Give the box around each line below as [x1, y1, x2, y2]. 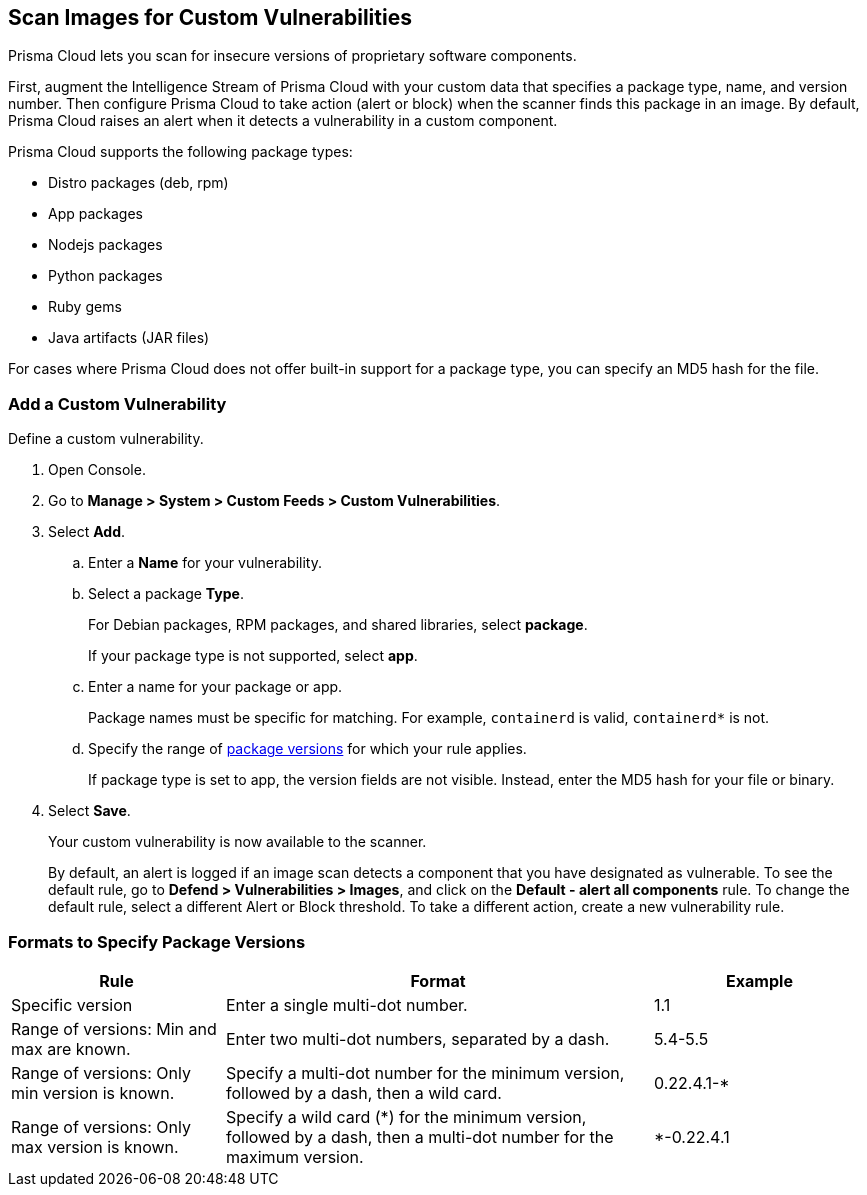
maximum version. [226, 1146, 364, 1167]
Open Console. [48, 461, 146, 479]
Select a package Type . [88, 585, 244, 603]
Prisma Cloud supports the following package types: [8, 143, 353, 161]
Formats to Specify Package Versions [8, 931, 306, 952]
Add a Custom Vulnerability [8, 393, 227, 414]
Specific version [11, 994, 133, 1015]
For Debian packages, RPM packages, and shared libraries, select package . [88, 616, 588, 634]
